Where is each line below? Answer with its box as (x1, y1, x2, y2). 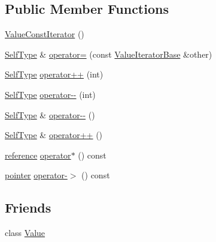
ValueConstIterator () (5, 28, 84, 40)
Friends (5, 198, 51, 217)
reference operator (5, 148, 71, 161)
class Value (5, 226, 45, 239)
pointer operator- (5, 169, 68, 181)
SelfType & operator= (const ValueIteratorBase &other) (5, 47, 212, 60)
